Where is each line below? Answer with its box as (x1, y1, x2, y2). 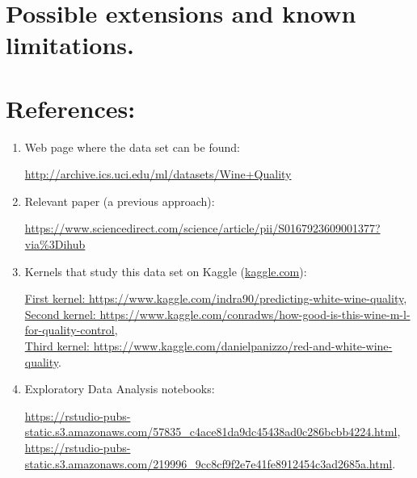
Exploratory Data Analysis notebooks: (24, 380, 215, 397)
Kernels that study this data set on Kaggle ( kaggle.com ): (24, 262, 307, 279)
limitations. (6, 28, 134, 61)
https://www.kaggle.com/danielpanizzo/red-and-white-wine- (93, 338, 393, 354)
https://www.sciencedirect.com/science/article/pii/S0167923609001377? (24, 220, 381, 237)
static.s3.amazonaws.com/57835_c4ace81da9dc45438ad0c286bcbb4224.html (24, 423, 398, 440)
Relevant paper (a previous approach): (24, 192, 215, 209)
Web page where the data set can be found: (24, 138, 240, 155)
